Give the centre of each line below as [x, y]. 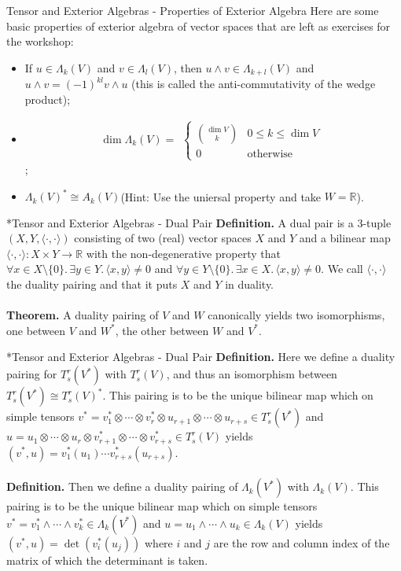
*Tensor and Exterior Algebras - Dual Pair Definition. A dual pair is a [180, 222]
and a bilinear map [345, 238]
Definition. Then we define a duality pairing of [122, 486]
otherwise [270, 154]
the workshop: [40, 41]
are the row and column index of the [302, 542]
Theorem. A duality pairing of [83, 315]
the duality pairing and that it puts [92, 284]
